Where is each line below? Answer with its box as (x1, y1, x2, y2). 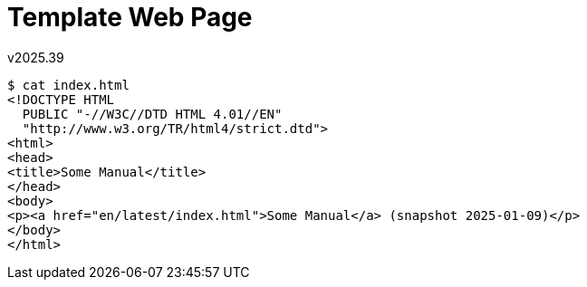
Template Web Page (7, 2, 253, 33)
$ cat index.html (7, 77, 130, 92)
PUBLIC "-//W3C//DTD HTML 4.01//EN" (22, 106, 283, 121)
